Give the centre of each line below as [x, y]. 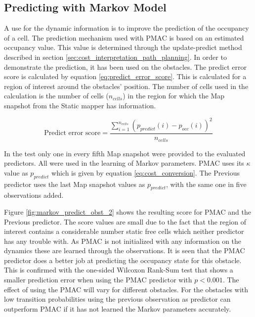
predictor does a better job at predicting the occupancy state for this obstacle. [123, 260]
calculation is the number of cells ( [56, 96]
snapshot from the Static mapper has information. [80, 105]
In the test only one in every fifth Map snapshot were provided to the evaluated [125, 153]
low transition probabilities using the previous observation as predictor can [117, 299]
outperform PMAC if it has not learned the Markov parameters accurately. [118, 308]
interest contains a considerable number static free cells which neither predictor [124, 231]
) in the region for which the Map [174, 96]
